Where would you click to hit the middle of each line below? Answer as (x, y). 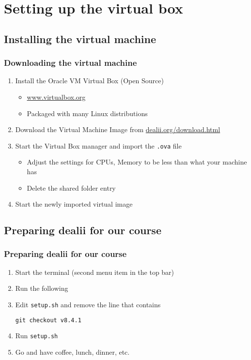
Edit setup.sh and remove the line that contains (88, 304)
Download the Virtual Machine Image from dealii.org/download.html (118, 129)
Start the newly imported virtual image (74, 204)
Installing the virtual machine (80, 38)
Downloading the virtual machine (71, 63)
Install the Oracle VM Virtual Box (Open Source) (89, 81)
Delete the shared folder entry (71, 187)
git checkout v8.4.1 (48, 320)
